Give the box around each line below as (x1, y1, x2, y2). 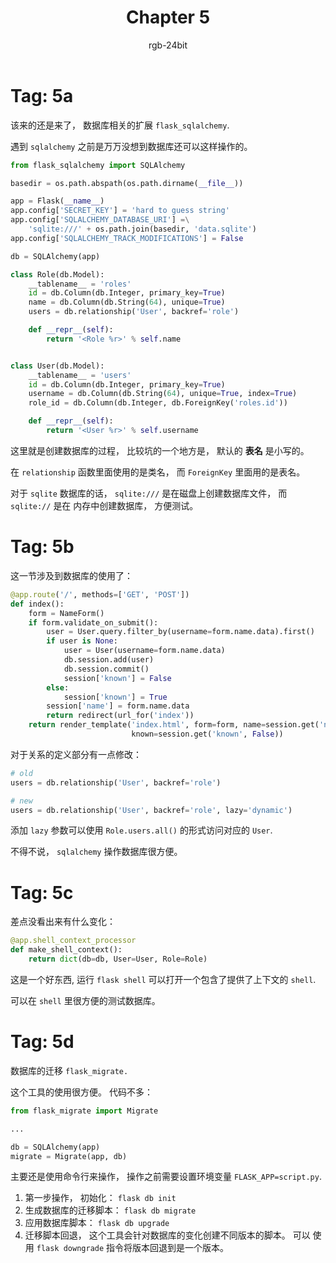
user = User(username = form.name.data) (63, 646, 226, 656)
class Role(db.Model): (10, 269, 105, 280)
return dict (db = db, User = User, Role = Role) (28, 954, 208, 965)
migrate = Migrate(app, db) (10, 1151, 128, 1161)
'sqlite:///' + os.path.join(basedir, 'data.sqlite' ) (28, 224, 257, 235)
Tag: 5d (10, 1031, 75, 1053)
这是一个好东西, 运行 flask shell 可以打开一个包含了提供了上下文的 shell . (10, 973, 317, 985)
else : (46, 682, 70, 693)
